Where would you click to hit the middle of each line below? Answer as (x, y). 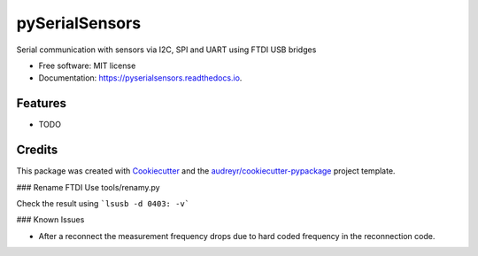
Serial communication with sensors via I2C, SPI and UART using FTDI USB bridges (166, 50)
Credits (37, 150)
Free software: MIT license (87, 66)
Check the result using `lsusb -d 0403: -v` (103, 203)
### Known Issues (50, 220)
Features (41, 103)
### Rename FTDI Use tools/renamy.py (88, 187)
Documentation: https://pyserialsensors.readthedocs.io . (140, 78)
